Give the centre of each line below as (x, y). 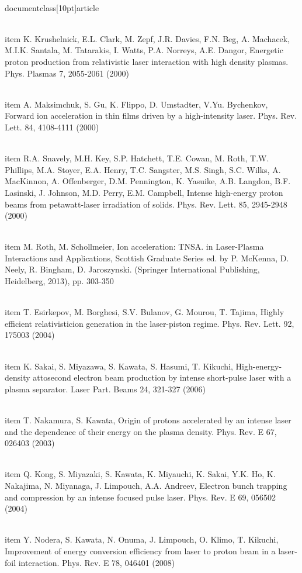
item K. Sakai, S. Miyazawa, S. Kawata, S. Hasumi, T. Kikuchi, (119, 366)
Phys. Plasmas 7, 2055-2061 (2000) (67, 73)
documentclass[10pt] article (52, 7)
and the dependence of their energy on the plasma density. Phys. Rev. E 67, (141, 431)
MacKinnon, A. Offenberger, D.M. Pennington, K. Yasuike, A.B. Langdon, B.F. (148, 181)
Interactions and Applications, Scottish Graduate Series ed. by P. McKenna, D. (147, 258)
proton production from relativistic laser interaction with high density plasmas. (147, 61)
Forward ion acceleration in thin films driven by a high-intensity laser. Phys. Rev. (151, 115)
